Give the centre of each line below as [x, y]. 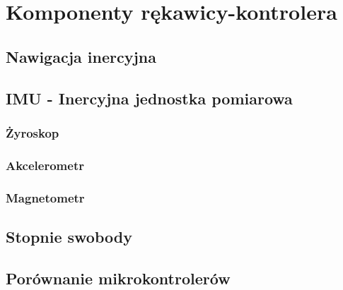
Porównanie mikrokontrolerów [118, 278]
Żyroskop [33, 132]
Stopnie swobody [69, 236]
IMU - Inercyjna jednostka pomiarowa [149, 98]
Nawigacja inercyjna [81, 56]
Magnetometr [45, 197]
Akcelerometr [45, 165]
